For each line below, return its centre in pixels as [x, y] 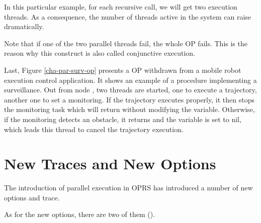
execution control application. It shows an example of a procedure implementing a [130, 80]
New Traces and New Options [110, 163]
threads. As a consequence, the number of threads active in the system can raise [128, 16]
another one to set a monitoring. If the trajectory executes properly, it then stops [129, 99]
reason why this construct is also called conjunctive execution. [100, 53]
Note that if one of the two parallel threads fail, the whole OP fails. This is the [126, 43]
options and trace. [32, 197]
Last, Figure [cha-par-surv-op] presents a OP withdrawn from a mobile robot [123, 70]
